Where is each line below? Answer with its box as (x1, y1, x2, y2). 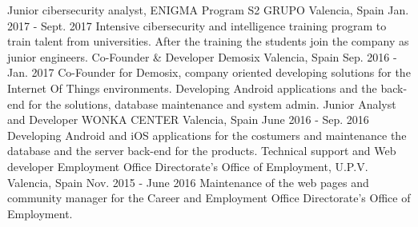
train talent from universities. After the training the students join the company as (7, 33, 409, 50)
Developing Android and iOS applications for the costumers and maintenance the (7, 126, 407, 143)
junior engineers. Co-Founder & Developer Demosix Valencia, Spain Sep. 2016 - (7, 48, 397, 65)
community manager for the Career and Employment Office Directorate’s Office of (7, 189, 411, 206)
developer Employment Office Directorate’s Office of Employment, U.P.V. (7, 157, 368, 174)
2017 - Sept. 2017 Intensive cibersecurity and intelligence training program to (7, 17, 387, 34)
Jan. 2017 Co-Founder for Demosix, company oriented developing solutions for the (7, 64, 411, 81)
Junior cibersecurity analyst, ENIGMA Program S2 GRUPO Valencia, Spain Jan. (7, 2, 409, 18)
